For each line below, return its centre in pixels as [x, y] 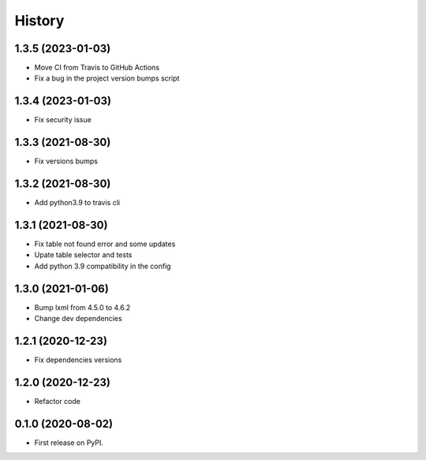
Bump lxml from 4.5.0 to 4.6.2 [82, 307]
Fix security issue [63, 120]
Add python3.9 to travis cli [77, 203]
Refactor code [57, 401]
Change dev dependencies [78, 319]
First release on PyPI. [69, 443]
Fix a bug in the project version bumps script [107, 78]
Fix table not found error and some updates [105, 244]
